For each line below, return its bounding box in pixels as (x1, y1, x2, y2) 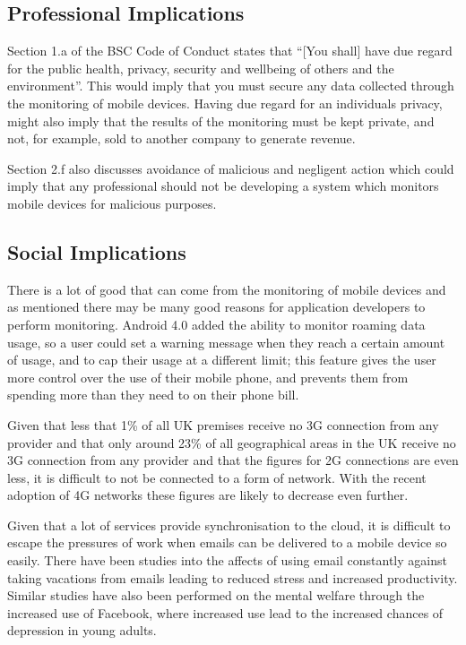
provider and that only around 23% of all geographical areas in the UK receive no (7, 433, 456, 451)
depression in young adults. (7, 621, 157, 640)
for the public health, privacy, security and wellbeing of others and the (7, 58, 394, 77)
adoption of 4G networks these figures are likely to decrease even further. (7, 486, 409, 504)
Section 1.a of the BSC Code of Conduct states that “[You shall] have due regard (7, 41, 453, 60)
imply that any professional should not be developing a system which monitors (7, 176, 439, 195)
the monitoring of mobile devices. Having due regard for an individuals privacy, (7, 93, 443, 112)
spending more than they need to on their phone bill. (7, 385, 299, 404)
